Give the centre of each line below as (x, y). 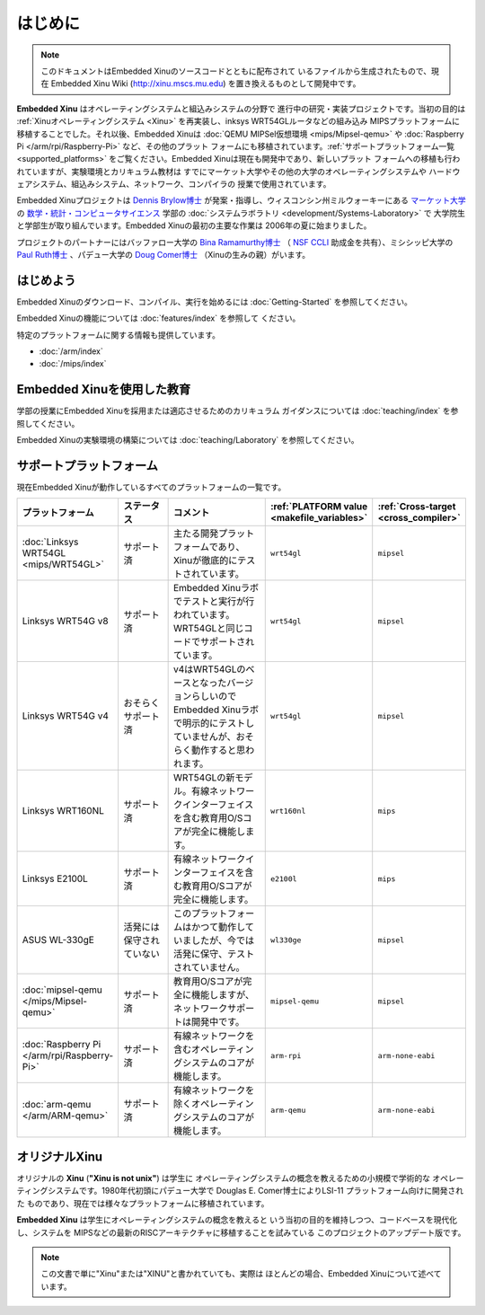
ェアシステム (40, 184)
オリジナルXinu (60, 1156)
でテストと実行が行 (214, 602)
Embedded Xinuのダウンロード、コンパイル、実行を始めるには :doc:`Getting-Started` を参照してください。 (214, 302)
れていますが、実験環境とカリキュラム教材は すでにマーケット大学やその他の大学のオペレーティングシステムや (221, 172)
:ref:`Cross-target (417, 507)
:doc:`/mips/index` (73, 364)
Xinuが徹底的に (205, 560)
